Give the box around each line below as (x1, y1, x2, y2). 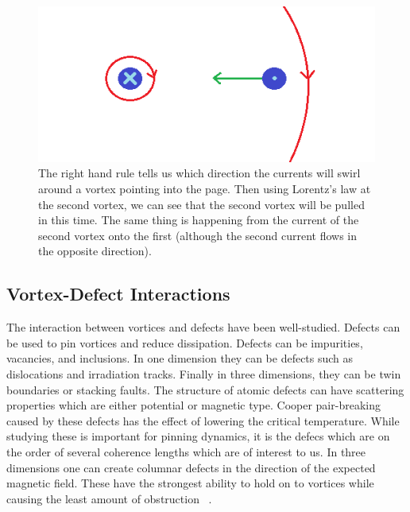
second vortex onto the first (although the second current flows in (38, 227, 358, 243)
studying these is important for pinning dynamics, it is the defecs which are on (6, 428, 390, 444)
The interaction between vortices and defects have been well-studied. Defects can (6, 319, 400, 336)
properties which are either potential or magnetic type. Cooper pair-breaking (6, 397, 381, 413)
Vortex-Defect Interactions (6, 281, 230, 306)
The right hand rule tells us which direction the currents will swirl (38, 165, 361, 181)
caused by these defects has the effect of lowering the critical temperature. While (6, 412, 400, 429)
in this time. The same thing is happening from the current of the (38, 211, 359, 228)
